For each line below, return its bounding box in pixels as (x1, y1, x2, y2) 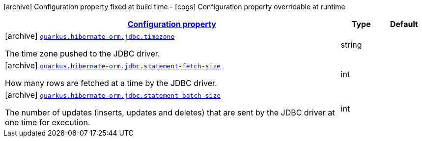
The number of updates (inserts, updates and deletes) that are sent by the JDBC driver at (5, 108, 335, 117)
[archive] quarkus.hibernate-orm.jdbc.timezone (5, 31, 175, 41)
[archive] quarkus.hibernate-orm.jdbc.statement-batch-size (5, 90, 221, 100)
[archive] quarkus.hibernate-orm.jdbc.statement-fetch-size (5, 60, 221, 70)
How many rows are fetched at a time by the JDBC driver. (5, 78, 217, 88)
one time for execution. (5, 117, 90, 127)
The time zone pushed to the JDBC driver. (5, 49, 160, 58)
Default (390, 19, 418, 29)
